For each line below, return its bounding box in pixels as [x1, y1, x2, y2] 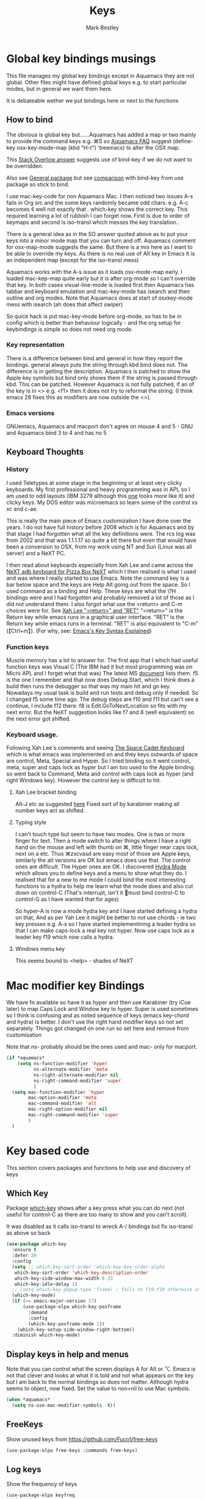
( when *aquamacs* [6, 1397, 51, 1403]
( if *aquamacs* [6, 1055, 45, 1061]
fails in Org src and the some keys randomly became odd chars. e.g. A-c [6, 199, 189, 206]
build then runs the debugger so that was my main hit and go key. [6, 683, 171, 690]
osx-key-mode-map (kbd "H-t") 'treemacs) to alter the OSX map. [16, 144, 180, 151]
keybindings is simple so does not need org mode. [6, 325, 133, 333]
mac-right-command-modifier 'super [28, 1112, 119, 1118]
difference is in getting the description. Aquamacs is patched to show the [6, 368, 191, 375]
